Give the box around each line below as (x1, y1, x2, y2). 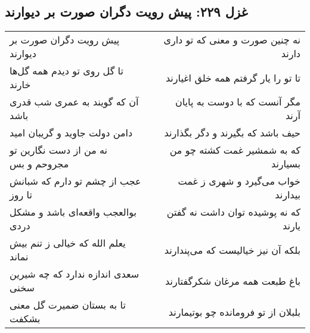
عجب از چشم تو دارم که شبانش (10, 174, 141, 188)
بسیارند (271, 157, 300, 171)
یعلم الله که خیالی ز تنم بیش (10, 236, 126, 250)
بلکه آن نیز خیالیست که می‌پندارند (164, 242, 300, 257)
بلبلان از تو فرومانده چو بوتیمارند (168, 304, 300, 319)
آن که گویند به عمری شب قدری (10, 95, 139, 109)
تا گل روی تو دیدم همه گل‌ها (10, 64, 123, 78)
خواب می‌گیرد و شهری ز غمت (178, 174, 300, 188)
